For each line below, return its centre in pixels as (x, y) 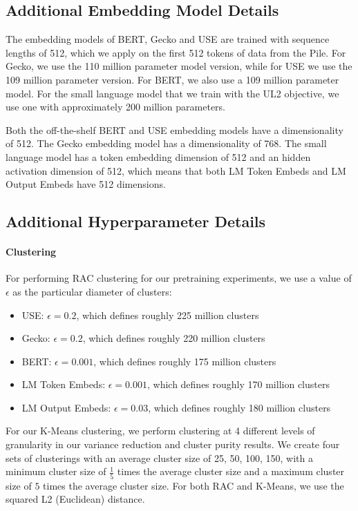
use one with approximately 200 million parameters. (115, 107)
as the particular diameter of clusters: (92, 291)
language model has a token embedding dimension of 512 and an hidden (158, 156)
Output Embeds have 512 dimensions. (86, 184)
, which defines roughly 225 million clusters (168, 315)
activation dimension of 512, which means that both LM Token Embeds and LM (176, 170)
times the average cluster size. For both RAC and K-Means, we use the (194, 485)
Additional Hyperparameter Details (136, 221)
